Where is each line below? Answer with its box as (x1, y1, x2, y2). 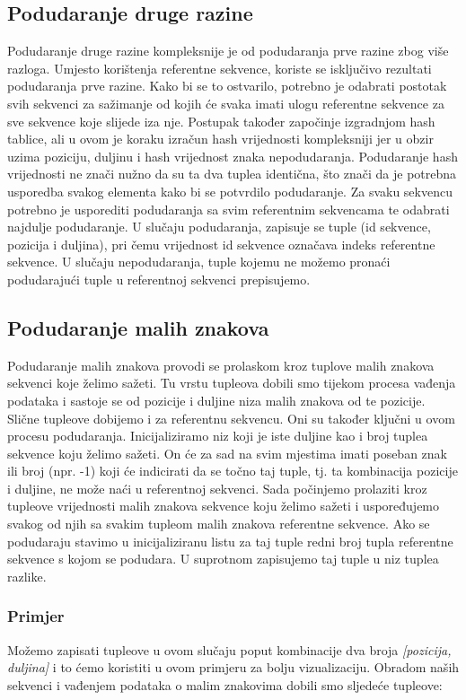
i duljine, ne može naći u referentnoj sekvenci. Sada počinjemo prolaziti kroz (7, 478, 427, 497)
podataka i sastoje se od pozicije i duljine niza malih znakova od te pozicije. (7, 390, 426, 409)
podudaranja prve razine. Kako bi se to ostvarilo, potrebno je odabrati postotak (7, 76, 447, 95)
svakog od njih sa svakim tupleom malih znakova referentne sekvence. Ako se (7, 514, 430, 533)
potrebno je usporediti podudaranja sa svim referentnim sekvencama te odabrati (7, 199, 450, 218)
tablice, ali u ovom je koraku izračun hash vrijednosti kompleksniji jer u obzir (7, 129, 434, 148)
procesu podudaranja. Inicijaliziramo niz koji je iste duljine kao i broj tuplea (7, 426, 428, 445)
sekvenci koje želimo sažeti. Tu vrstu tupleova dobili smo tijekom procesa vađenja (7, 373, 456, 392)
